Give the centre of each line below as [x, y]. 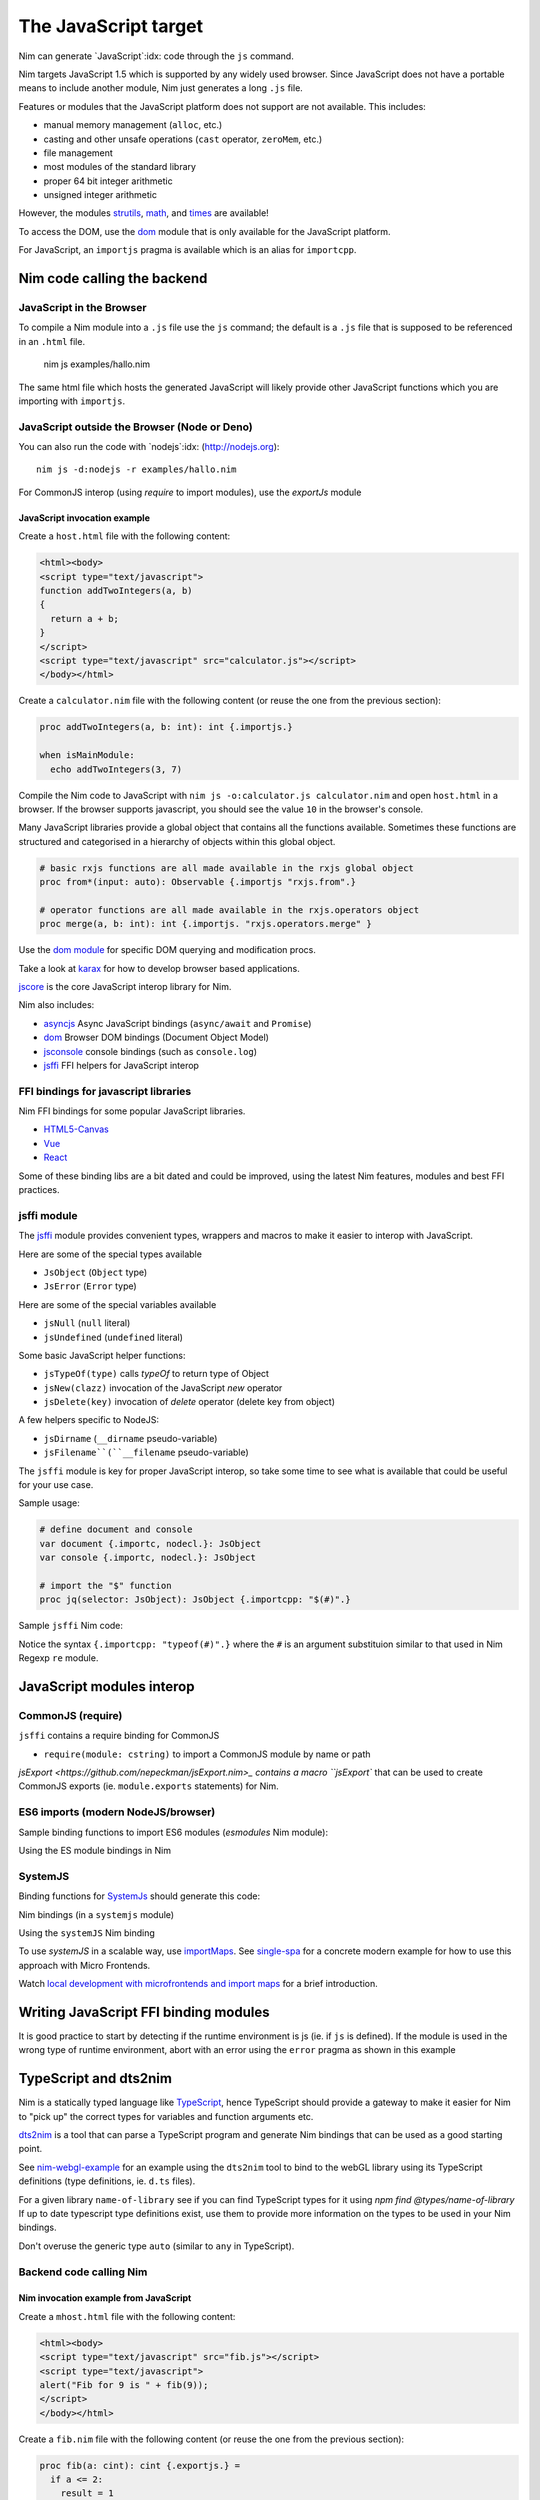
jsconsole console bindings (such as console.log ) [150, 1051]
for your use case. [56, 1485]
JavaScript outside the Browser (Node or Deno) [136, 427]
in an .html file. [51, 341]
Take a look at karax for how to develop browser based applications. [159, 968]
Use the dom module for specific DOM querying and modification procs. [167, 950]
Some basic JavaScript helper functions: [102, 1355]
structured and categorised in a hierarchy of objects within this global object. [177, 841]
